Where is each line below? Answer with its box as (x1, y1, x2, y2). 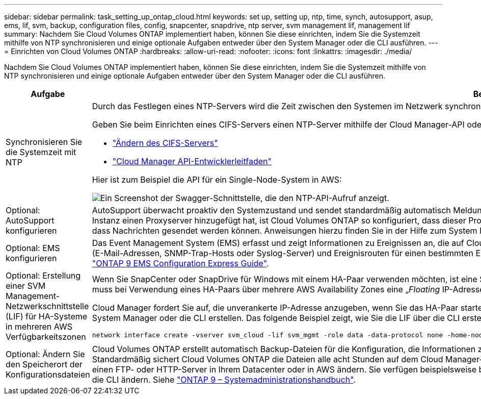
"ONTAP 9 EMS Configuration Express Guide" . (92, 258, 269, 268)
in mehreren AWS (6, 321, 72, 332)
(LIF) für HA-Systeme (6, 311, 88, 321)
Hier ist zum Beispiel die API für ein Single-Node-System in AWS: (92, 174, 342, 185)
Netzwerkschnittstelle (6, 301, 89, 311)
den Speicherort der (6, 359, 83, 369)
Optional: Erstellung (6, 270, 81, 281)
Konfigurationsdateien (6, 369, 90, 380)
